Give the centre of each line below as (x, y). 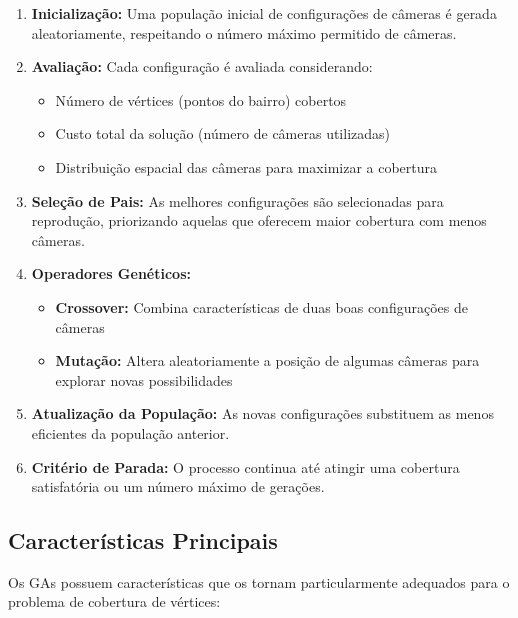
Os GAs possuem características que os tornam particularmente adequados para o (259, 581)
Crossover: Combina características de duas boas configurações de (261, 306)
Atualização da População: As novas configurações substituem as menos (262, 413)
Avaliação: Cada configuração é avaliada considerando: (202, 66)
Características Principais (143, 540)
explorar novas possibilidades (144, 379)
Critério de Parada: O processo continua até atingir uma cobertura (245, 466)
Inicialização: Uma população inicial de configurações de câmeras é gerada (264, 13)
